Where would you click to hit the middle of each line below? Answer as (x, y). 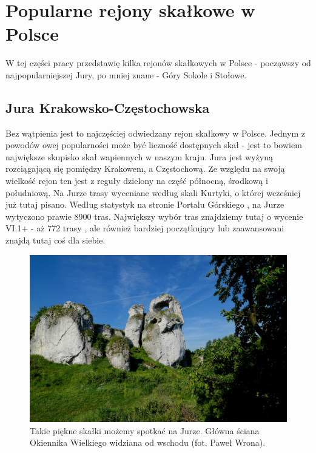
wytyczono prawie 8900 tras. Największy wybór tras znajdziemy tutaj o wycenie (154, 216)
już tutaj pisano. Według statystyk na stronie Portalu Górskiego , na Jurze (145, 204)
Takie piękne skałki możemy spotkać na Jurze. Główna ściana (145, 430)
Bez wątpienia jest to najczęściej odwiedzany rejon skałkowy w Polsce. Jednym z (156, 133)
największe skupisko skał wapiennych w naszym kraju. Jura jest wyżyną (139, 156)
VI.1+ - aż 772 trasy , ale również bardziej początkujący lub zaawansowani (145, 228)
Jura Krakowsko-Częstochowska (108, 107)
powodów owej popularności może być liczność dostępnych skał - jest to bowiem (154, 145)
